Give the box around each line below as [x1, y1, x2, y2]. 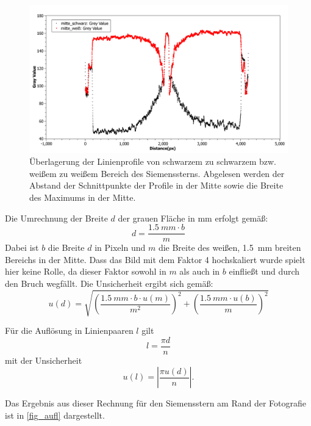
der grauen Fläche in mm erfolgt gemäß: [118, 211, 268, 224]
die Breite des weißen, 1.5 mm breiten [158, 241, 301, 254]
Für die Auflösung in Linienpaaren [5, 324, 134, 337]
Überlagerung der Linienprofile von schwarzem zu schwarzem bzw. [29, 155, 276, 168]
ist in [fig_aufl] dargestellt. [5, 409, 105, 422]
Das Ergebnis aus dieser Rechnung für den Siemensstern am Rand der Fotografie [5, 397, 307, 410]
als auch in [179, 265, 220, 278]
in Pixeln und [95, 241, 146, 254]
